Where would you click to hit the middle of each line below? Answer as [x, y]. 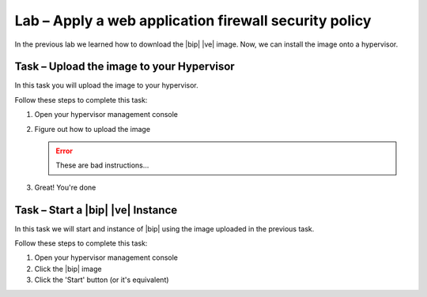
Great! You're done [65, 187]
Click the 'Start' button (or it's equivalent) [102, 280]
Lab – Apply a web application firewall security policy [193, 21]
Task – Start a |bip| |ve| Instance [96, 210]
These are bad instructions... [102, 165]
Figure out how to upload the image [92, 129]
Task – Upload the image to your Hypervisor [125, 67]
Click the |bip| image [68, 269]
